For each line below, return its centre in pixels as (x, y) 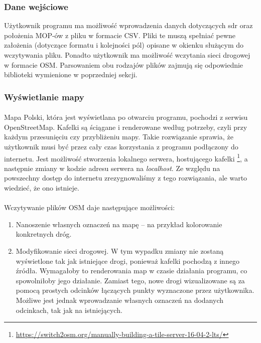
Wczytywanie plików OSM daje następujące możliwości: (90, 207)
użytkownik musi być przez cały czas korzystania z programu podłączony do (121, 146)
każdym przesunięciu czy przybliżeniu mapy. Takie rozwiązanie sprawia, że (119, 137)
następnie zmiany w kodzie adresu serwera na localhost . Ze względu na (112, 168)
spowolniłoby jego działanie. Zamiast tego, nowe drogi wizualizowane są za (130, 280)
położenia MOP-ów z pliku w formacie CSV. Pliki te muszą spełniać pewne (120, 35)
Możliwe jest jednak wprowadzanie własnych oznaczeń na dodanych (120, 300)
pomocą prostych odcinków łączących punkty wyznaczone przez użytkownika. (135, 290)
